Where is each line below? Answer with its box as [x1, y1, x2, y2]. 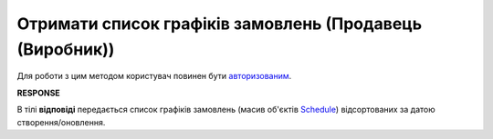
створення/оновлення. [16, 116, 106, 127]
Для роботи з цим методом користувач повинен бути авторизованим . [16, 71, 292, 82]
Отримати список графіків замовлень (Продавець [16, 14, 423, 34]
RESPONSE [16, 87, 61, 98]
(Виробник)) [16, 39, 115, 59]
